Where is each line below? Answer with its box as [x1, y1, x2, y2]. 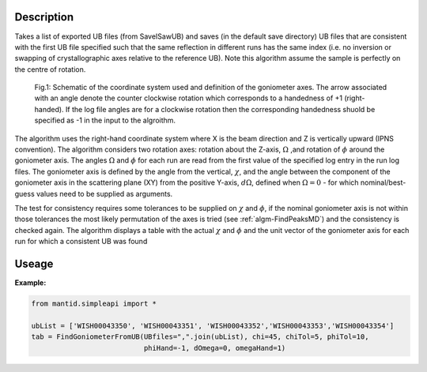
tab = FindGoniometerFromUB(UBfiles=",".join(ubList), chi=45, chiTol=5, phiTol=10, [31, 333, 369, 341]
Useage [14, 257, 54, 270]
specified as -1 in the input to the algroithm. [34, 115, 176, 126]
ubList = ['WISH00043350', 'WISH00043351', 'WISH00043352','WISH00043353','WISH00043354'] [31, 321, 395, 330]
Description [14, 10, 74, 24]
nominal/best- [360, 178, 406, 187]
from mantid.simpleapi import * [31, 299, 157, 308]
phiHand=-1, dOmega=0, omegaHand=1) [143, 344, 286, 352]
